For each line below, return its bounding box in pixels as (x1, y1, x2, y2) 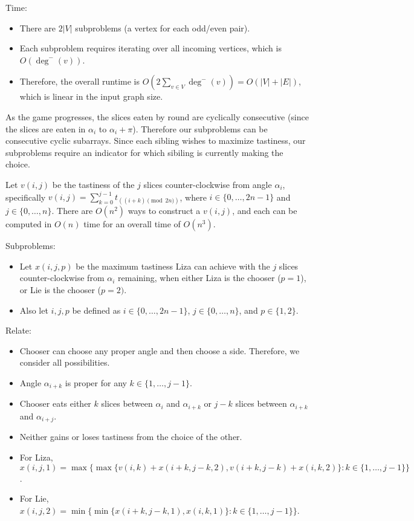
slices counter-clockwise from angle (143, 178, 272, 190)
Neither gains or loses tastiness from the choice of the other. (19, 430, 242, 443)
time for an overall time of (83, 218, 181, 230)
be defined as (72, 303, 121, 316)
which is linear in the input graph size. (19, 90, 163, 103)
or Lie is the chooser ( (19, 283, 101, 296)
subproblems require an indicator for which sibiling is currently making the (5, 146, 283, 158)
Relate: (5, 324, 31, 337)
